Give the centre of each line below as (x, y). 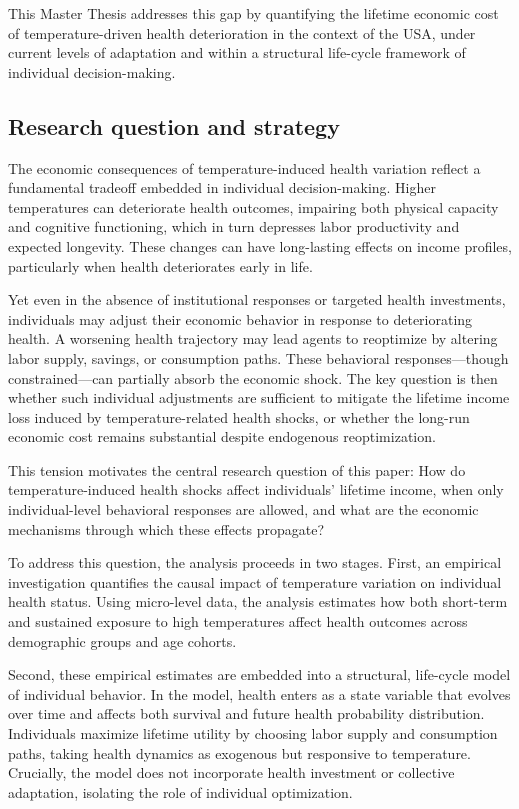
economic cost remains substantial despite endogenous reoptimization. (222, 436)
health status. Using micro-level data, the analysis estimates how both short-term (258, 601)
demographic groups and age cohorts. (122, 640)
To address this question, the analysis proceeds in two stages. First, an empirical (255, 562)
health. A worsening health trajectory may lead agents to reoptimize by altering (253, 338)
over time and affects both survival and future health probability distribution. (246, 713)
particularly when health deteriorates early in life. (160, 265)
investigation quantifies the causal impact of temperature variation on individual (255, 581)
